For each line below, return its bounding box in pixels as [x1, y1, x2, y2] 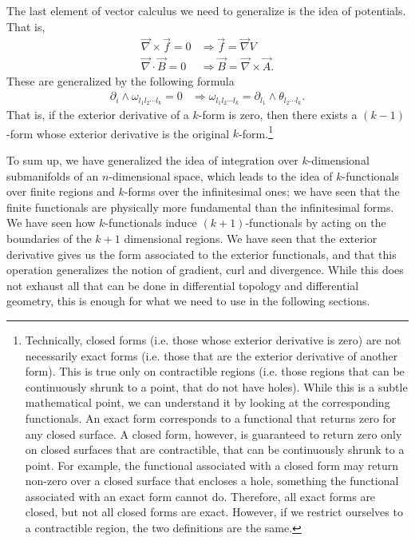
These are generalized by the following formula [6, 72, 235, 89]
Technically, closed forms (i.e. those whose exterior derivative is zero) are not [25, 331, 401, 348]
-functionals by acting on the [245, 214, 386, 231]
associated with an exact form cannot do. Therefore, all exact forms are [25, 487, 376, 504]
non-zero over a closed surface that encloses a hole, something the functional [25, 472, 399, 489]
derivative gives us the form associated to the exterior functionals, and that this [6, 245, 397, 262]
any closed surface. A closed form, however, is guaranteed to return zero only [25, 425, 402, 442]
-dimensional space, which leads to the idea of [109, 167, 333, 184]
